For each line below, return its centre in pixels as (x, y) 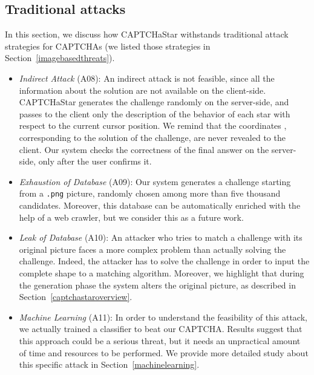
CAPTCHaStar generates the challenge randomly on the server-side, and (154, 102)
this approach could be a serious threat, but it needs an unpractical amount (160, 340)
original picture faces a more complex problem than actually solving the (152, 249)
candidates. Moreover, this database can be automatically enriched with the (160, 205)
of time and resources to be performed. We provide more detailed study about (164, 352)
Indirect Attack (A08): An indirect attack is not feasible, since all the (147, 78)
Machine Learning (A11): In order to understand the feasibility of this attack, (163, 317)
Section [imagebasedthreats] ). (60, 58)
